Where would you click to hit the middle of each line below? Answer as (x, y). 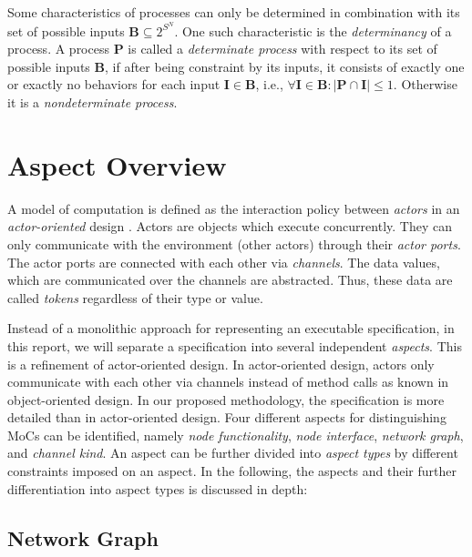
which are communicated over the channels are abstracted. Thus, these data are (230, 280)
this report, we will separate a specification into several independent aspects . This (235, 345)
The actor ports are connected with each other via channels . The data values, (224, 262)
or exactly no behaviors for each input (114, 84)
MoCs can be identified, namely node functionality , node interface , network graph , (236, 435)
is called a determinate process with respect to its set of (282, 49)
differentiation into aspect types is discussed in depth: (158, 488)
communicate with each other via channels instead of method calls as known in (228, 382)
